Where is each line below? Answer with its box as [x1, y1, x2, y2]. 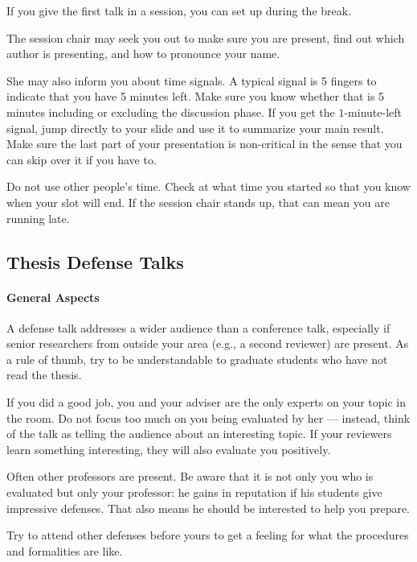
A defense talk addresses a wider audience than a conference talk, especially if [6, 319, 390, 336]
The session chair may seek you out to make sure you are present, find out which [6, 29, 405, 46]
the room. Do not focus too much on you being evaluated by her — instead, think [6, 409, 411, 426]
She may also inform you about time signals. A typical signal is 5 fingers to [6, 72, 377, 89]
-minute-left [344, 103, 402, 120]
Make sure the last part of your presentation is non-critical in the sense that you [6, 135, 403, 152]
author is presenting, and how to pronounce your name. [6, 45, 280, 62]
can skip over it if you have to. [6, 151, 157, 167]
